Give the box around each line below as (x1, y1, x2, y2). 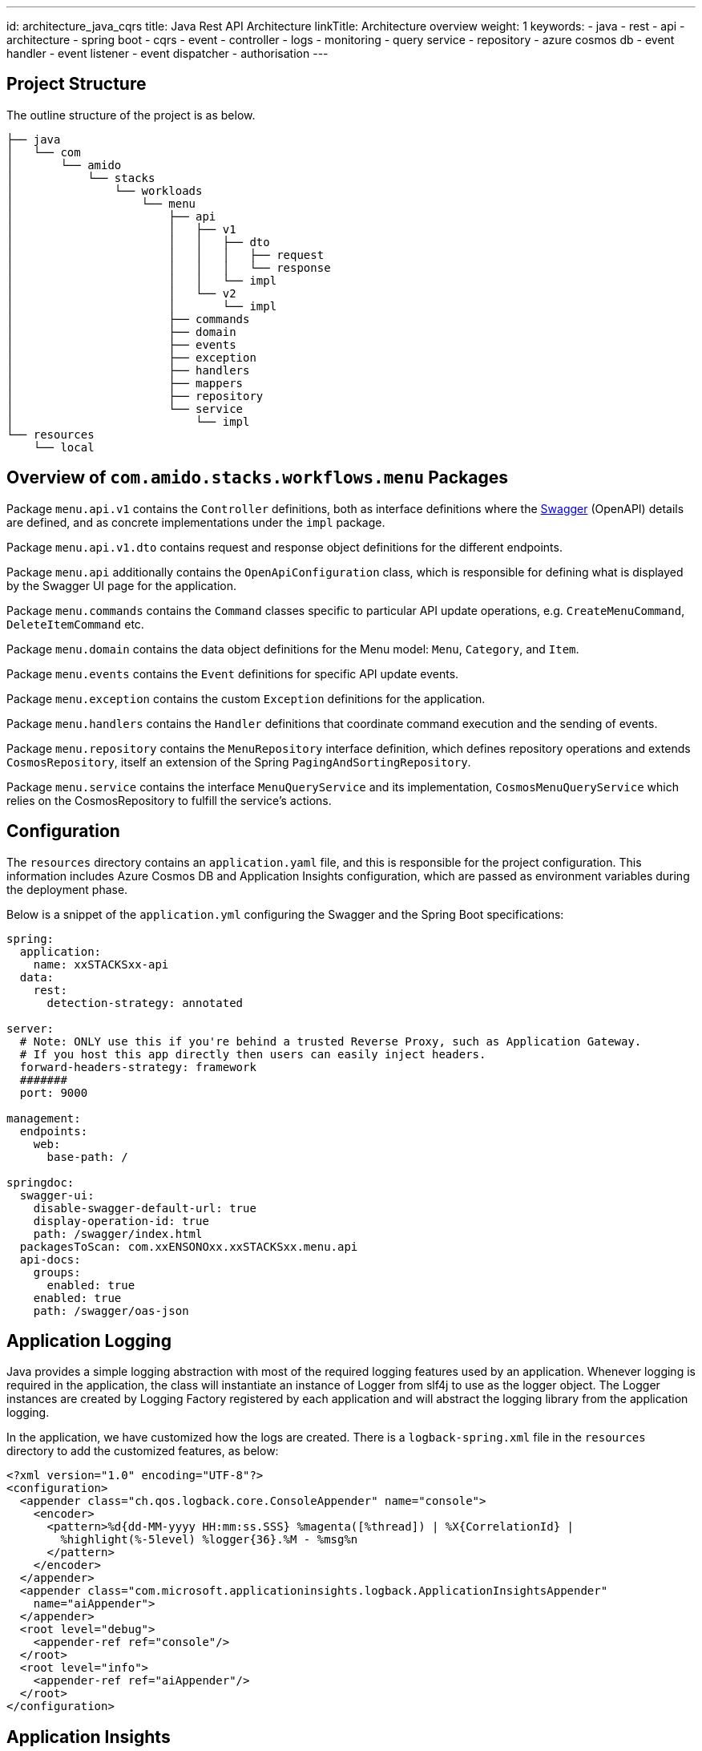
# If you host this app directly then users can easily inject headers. (19, 1047, 486, 1061)
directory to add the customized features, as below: (6, 1444, 279, 1458)
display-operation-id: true (33, 1214, 209, 1227)
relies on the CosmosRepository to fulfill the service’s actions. (6, 793, 332, 807)
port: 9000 (19, 1086, 88, 1099)
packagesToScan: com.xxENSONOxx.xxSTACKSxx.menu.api (19, 1239, 358, 1253)
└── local (33, 440, 95, 454)
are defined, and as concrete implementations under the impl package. (6, 515, 385, 529)
